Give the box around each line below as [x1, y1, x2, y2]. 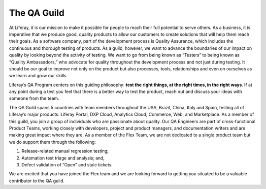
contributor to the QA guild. [9, 178, 65, 184]
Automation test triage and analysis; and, [21, 155, 104, 161]
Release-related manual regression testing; [21, 148, 109, 154]
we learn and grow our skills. [9, 73, 67, 79]
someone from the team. [9, 95, 59, 101]
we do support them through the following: [9, 139, 96, 145]
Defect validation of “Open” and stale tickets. [21, 161, 113, 167]
